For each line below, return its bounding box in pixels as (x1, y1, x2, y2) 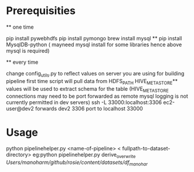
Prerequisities (6, 4, 76, 18)
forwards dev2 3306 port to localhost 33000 (35, 105, 144, 112)
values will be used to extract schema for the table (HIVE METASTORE (6, 85, 169, 94)
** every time (6, 59, 39, 66)
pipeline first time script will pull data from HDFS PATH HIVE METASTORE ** (6, 77, 178, 86)
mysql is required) (6, 47, 50, 54)
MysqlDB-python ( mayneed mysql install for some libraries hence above (6, 41, 182, 48)
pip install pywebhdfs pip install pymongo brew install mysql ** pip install (6, 35, 182, 42)
